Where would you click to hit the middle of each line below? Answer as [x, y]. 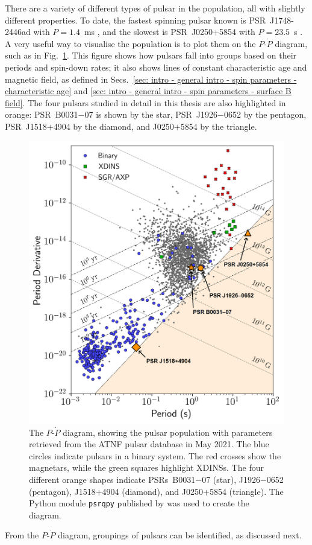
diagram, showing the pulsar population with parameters [168, 432]
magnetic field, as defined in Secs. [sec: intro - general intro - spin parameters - [151, 79]
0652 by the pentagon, [265, 114]
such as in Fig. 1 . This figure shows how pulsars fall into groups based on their [151, 55]
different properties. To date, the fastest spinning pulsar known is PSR [136, 20]
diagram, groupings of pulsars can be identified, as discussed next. [180, 535]
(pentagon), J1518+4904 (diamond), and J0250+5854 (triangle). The [156, 491]
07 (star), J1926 [231, 479]
